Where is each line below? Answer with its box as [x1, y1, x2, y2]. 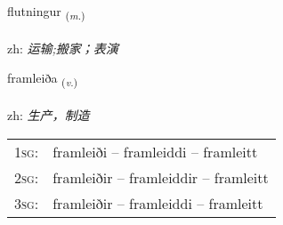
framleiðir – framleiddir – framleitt [53, 166, 269, 188]
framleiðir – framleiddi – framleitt [53, 192, 263, 213]
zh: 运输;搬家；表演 [7, 38, 118, 57]
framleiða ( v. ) [7, 68, 78, 90]
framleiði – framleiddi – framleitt [53, 141, 258, 162]
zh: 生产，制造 [7, 106, 90, 125]
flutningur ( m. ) [7, 2, 85, 22]
